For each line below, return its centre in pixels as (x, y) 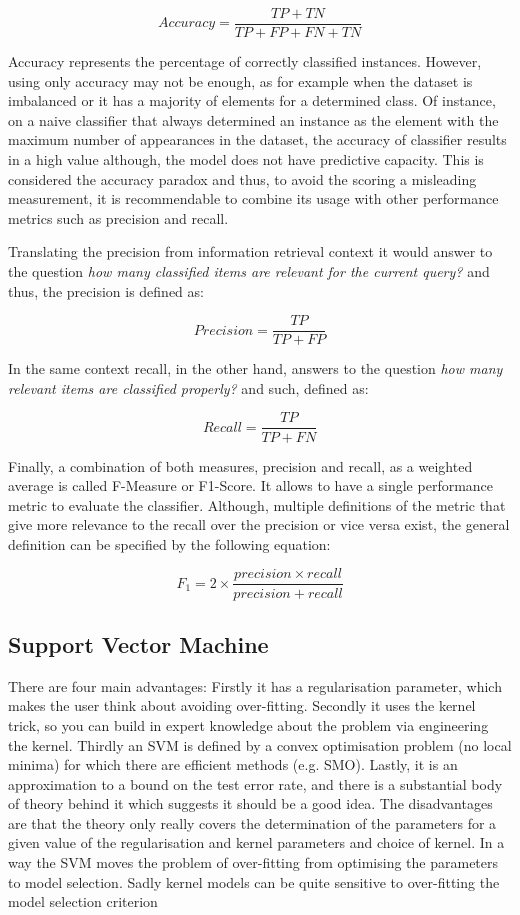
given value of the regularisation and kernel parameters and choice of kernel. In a (256, 842)
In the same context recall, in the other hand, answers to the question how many (255, 368)
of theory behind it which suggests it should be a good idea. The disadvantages (250, 803)
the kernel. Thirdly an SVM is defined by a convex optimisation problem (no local (260, 744)
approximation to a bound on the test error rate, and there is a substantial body (255, 783)
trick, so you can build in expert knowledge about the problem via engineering (248, 724)
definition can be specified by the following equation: (169, 543)
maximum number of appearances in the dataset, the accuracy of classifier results (257, 139)
